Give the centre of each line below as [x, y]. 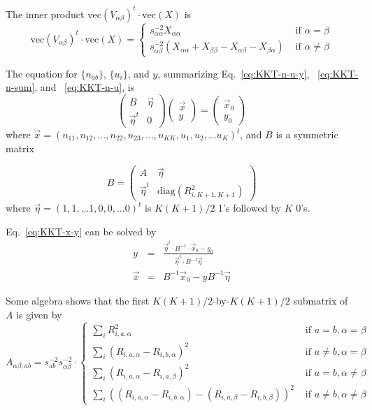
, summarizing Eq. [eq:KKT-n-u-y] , [234, 73]
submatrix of [321, 301]
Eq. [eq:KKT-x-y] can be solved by [81, 231]
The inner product [45, 14]
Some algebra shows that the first [78, 301]
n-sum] [20, 87]
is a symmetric [307, 134]
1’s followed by [250, 208]
